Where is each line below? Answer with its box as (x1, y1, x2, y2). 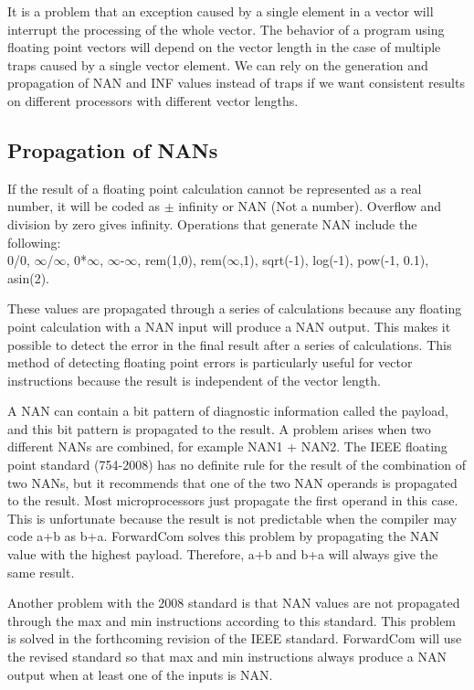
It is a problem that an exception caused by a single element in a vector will (7, 2, 434, 20)
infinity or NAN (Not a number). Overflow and (178, 196, 442, 216)
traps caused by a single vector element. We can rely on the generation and (7, 55, 428, 74)
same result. (7, 562, 75, 581)
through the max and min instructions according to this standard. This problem (7, 610, 457, 630)
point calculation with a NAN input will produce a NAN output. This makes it (7, 316, 451, 335)
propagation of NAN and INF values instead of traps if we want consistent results (7, 73, 465, 92)
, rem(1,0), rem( (137, 250, 227, 270)
